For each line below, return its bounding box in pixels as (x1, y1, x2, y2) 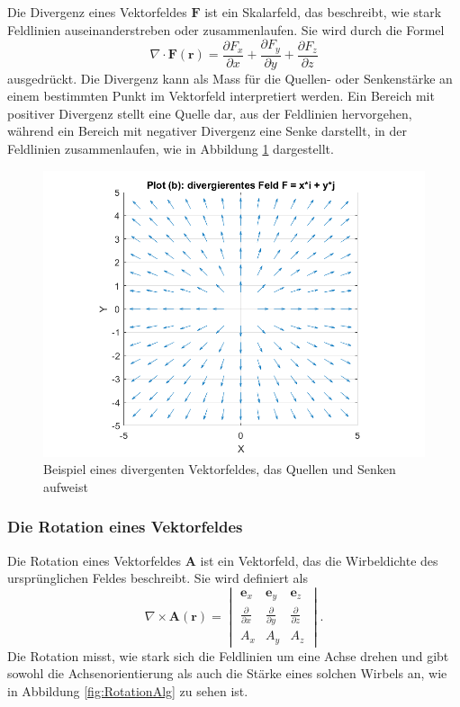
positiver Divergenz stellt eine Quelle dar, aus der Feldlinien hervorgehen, (7, 103, 412, 122)
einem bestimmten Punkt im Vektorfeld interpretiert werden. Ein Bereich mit (7, 86, 435, 105)
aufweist (43, 477, 88, 496)
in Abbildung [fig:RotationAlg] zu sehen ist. (7, 682, 248, 701)
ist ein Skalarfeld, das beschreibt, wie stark (204, 3, 442, 21)
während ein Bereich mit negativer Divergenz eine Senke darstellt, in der (7, 121, 408, 140)
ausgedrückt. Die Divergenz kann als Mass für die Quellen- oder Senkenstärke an (7, 68, 453, 87)
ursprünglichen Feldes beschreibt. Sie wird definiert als (7, 568, 309, 587)
